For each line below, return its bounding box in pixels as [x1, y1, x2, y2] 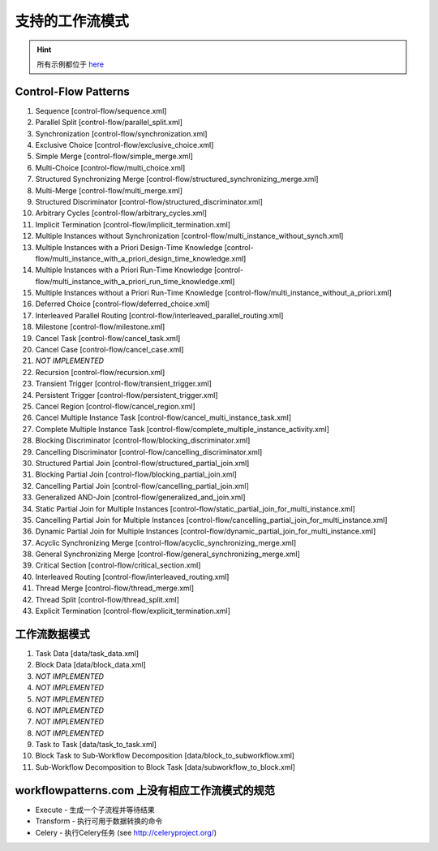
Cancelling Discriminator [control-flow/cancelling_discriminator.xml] [35, 447, 263, 456]
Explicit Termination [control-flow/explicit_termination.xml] [35, 606, 231, 616]
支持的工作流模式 [15, 12, 130, 30]
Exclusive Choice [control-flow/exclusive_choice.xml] [35, 140, 214, 150]
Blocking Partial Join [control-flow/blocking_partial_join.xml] [35, 469, 237, 479]
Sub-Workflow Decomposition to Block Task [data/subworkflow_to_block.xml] [35, 762, 296, 771]
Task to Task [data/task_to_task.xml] [35, 740, 157, 749]
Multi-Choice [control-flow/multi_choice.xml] [35, 162, 186, 172]
